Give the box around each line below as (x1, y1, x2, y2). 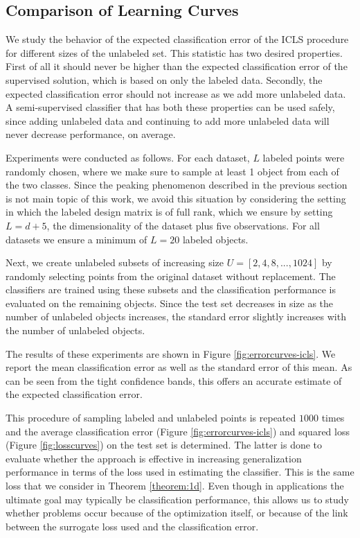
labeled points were (262, 150, 345, 164)
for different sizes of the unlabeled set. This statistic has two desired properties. (6, 45, 343, 60)
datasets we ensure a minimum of (6, 232, 147, 246)
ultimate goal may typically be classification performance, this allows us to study (6, 492, 349, 506)
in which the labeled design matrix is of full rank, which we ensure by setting (6, 205, 333, 219)
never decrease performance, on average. (6, 127, 176, 141)
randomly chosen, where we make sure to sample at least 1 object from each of (6, 164, 339, 178)
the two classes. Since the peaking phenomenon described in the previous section (6, 177, 348, 192)
